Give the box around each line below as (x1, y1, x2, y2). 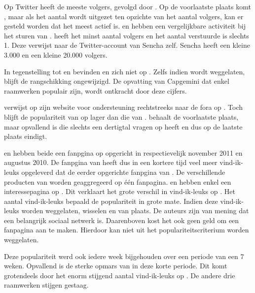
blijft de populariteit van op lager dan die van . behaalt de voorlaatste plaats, (4, 111, 239, 122)
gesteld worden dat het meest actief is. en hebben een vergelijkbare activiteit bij (4, 21, 246, 31)
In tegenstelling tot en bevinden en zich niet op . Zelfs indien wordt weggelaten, (4, 66, 245, 76)
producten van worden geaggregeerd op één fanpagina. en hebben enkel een (4, 176, 231, 187)
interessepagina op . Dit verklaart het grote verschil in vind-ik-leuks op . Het (4, 186, 235, 196)
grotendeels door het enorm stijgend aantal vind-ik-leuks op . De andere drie (4, 270, 235, 280)
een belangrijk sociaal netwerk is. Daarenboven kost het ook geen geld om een (4, 215, 239, 225)
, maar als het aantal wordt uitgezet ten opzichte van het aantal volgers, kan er (4, 11, 244, 21)
